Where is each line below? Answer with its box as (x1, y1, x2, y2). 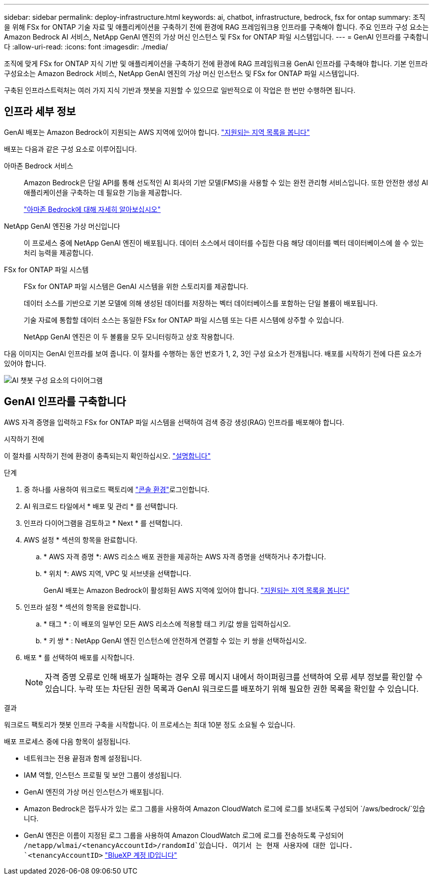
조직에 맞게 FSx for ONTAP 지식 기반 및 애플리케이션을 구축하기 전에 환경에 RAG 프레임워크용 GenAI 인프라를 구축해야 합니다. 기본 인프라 (4, 59, 428, 68)
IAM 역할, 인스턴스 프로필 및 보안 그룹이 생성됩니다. (24, 770, 182, 779)
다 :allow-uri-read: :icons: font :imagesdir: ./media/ (4, 42, 168, 51)
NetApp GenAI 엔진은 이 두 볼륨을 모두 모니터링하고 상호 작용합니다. (24, 332, 235, 341)
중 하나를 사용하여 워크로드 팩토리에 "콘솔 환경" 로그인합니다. (24, 485, 210, 494)
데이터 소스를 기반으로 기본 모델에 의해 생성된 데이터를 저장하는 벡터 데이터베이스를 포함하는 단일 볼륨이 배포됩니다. (24, 298, 378, 307)
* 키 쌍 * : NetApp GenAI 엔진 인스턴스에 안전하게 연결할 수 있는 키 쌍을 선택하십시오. (43, 636, 307, 645)
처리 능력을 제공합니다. (24, 248, 93, 257)
